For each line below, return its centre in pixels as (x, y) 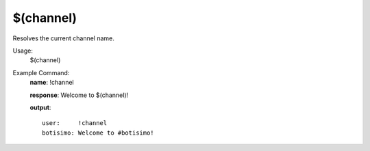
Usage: (23, 51)
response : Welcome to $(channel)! (79, 95)
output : (40, 107)
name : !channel (52, 83)
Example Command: (41, 72)
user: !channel (75, 123)
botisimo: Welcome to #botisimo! (98, 133)
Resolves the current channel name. (63, 38)
